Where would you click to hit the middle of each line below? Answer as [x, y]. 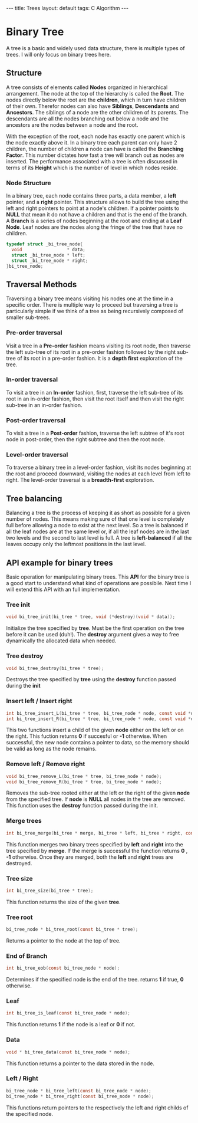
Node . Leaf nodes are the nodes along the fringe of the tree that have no [95, 227]
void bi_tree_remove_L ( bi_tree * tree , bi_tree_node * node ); [84, 776]
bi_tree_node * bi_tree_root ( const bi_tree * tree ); [72, 930]
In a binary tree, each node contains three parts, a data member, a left [91, 196]
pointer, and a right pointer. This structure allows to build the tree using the [97, 202]
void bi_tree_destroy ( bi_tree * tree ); [55, 668]
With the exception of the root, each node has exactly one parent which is [96, 136]
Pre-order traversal [34, 333]
